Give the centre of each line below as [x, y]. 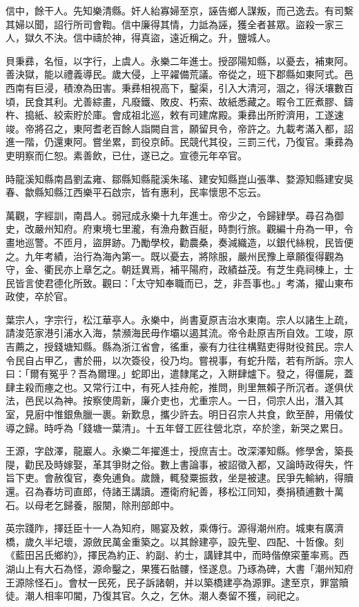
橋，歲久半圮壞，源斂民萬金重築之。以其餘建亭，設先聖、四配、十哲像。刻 [175, 541]
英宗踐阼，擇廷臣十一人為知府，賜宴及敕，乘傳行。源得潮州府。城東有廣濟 [175, 528]
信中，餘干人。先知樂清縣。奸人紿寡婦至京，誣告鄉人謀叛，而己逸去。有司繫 [179, 10]
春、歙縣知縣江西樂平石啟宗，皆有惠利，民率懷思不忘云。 [136, 192]
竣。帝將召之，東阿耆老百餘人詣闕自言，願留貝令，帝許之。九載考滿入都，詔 [179, 128]
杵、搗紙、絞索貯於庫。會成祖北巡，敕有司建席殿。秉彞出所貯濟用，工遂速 [175, 115]
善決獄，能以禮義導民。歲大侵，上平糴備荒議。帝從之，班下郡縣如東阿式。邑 [179, 74]
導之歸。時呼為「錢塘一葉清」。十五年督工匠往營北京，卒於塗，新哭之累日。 [177, 427]
